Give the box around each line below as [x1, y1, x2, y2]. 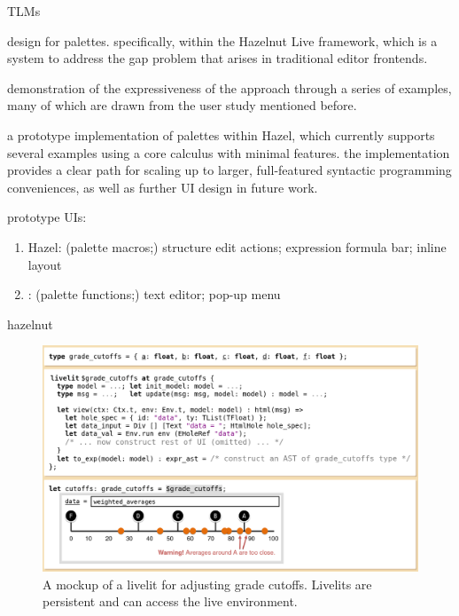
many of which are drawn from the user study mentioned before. [7, 96, 357, 115]
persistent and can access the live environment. [43, 592, 298, 611]
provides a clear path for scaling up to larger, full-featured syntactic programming [7, 161, 452, 179]
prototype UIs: [7, 208, 87, 226]
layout [27, 255, 62, 273]
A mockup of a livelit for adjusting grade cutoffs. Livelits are [43, 574, 372, 593]
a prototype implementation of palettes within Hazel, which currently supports [7, 125, 435, 144]
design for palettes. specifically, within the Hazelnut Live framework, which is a [7, 31, 438, 50]
